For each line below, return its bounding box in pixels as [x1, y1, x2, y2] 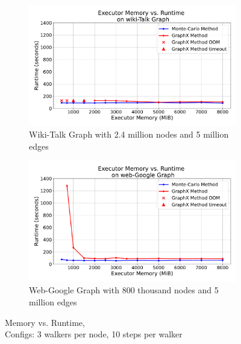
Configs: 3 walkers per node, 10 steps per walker [5, 328, 183, 340]
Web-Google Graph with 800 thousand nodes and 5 [29, 284, 219, 296]
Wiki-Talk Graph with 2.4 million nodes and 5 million [29, 128, 229, 141]
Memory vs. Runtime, [5, 316, 85, 328]
